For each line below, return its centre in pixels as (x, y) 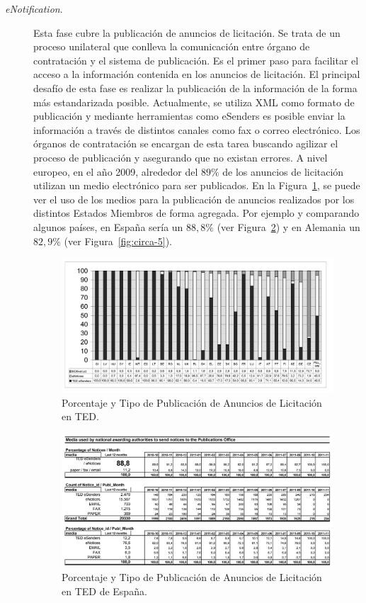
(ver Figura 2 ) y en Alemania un (288, 226)
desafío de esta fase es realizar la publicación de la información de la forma (195, 88)
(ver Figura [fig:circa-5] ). (118, 241)
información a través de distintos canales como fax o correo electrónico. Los (197, 129)
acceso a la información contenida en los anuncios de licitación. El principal (197, 74)
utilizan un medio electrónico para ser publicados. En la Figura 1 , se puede (197, 185)
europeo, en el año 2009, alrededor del (116, 171)
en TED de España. (104, 591)
